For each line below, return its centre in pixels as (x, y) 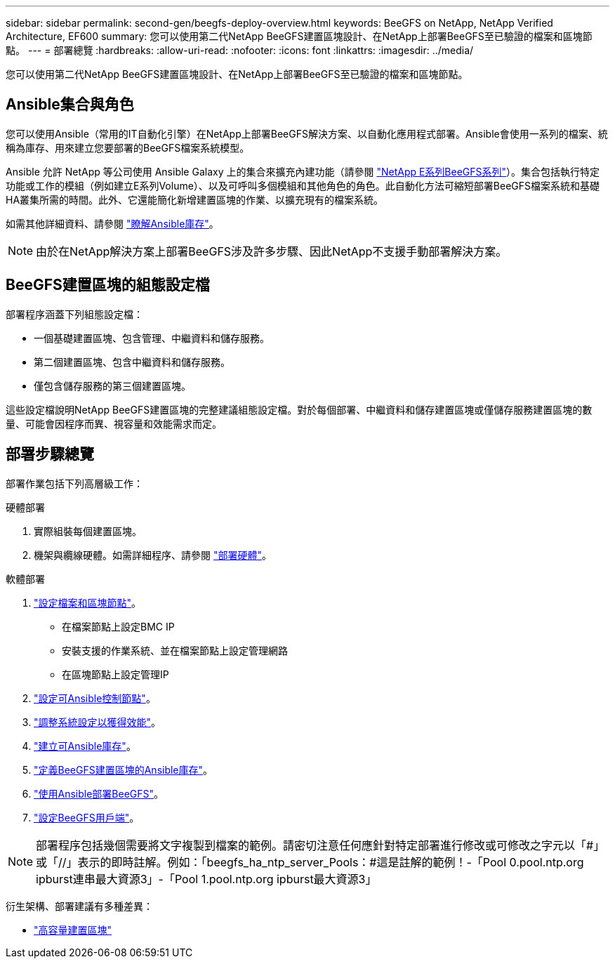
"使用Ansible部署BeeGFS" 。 (99, 793)
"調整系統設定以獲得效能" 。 (98, 722)
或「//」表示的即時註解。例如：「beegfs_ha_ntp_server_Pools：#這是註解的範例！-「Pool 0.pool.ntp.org (310, 862)
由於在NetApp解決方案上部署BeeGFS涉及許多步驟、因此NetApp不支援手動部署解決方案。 (272, 251)
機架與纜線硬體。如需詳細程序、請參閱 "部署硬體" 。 (153, 555)
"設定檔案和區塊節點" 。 (88, 602)
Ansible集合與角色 (70, 105)
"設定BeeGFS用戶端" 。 (87, 817)
